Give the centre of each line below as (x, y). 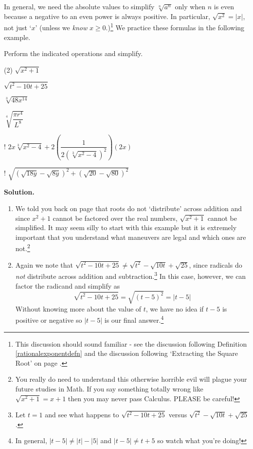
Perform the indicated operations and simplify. (73, 53)
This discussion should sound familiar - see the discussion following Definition (131, 343)
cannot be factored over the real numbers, (115, 218)
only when (190, 6)
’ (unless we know (61, 27)
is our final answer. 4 (134, 319)
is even (224, 6)
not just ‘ (18, 27)
